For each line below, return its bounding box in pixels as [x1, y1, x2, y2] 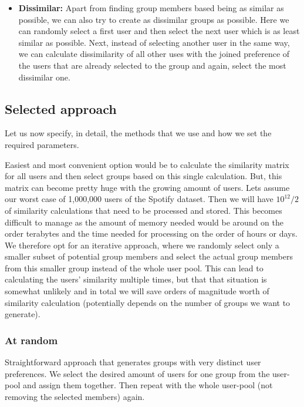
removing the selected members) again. [5, 390, 145, 402]
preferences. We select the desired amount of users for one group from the [5, 367, 270, 379]
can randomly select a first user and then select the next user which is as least [18, 25, 300, 37]
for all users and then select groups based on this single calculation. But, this [5, 170, 282, 182]
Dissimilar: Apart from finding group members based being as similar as [18, 2, 284, 14]
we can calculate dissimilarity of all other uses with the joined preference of [18, 48, 290, 60]
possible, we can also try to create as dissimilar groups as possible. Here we [18, 13, 289, 25]
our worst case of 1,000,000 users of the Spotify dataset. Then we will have [5, 193, 273, 205]
